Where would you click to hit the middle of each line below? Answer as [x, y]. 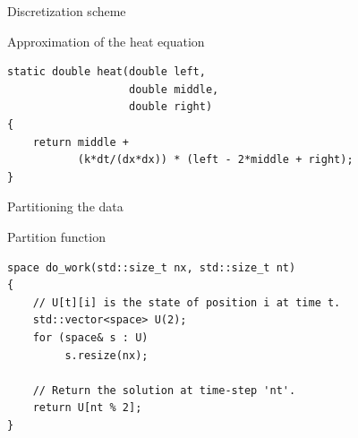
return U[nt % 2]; [87, 408]
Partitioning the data [65, 206]
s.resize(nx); [107, 355]
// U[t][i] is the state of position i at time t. [187, 302]
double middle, [174, 89]
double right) [171, 107]
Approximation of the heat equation [106, 41]
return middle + [81, 142]
